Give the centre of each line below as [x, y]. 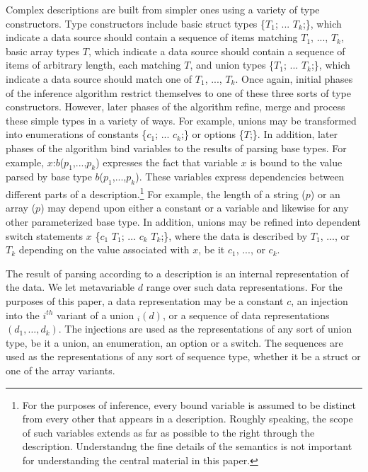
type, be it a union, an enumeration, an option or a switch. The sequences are [174, 342]
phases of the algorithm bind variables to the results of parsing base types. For [176, 148]
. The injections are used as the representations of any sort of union [205, 329]
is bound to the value [296, 162]
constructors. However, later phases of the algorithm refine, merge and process [176, 107]
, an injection [320, 300]
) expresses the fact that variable [167, 162]
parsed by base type [49, 177]
